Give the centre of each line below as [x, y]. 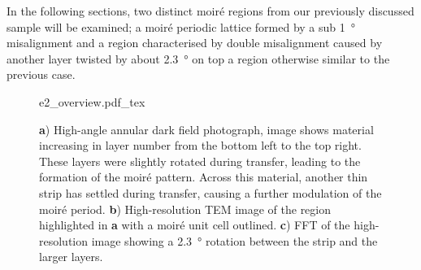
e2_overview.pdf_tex [92, 101]
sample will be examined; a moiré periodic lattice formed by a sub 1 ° [181, 26]
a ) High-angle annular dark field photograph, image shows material [206, 129]
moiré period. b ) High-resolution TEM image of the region [185, 209]
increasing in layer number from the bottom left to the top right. [200, 145]
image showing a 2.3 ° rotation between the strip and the [234, 240]
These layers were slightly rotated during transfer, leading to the [200, 161]
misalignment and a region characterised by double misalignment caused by [195, 43]
